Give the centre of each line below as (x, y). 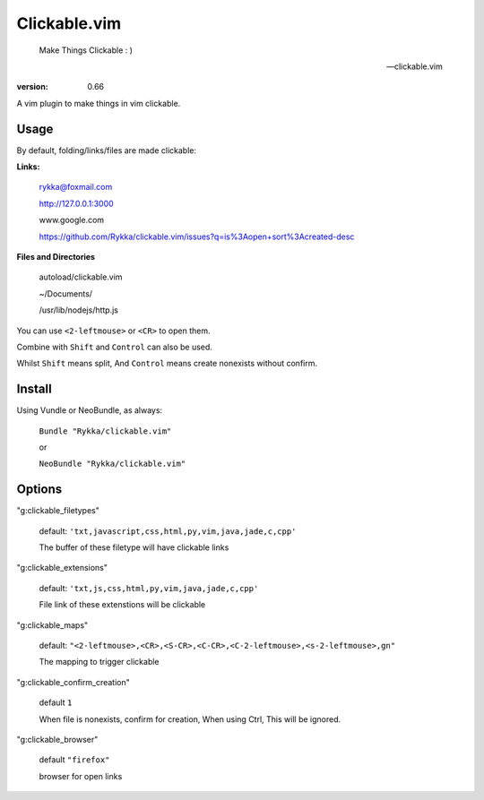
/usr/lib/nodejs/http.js (79, 310)
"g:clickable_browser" (57, 739)
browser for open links (81, 776)
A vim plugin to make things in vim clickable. (99, 103)
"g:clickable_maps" (52, 625)
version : (32, 87)
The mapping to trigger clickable (99, 662)
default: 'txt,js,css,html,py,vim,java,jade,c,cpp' (149, 588)
